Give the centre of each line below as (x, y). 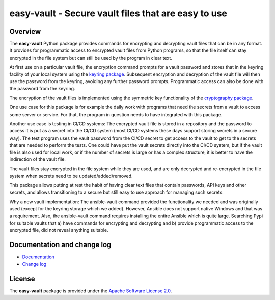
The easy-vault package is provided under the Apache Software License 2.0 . (91, 291)
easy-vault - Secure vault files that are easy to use (118, 13)
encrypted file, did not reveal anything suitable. (59, 230)
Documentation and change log (60, 245)
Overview (25, 31)
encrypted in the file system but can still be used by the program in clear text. (91, 58)
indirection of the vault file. (38, 159)
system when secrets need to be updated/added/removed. (71, 176)
